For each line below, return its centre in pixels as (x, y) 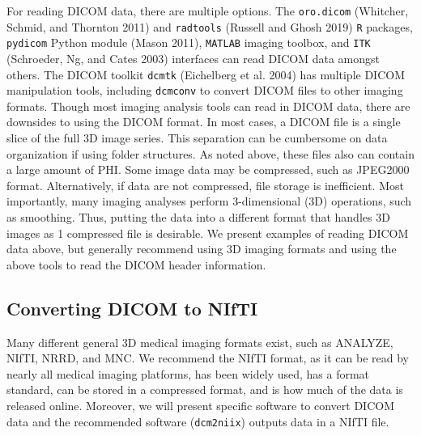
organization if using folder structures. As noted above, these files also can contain (210, 153)
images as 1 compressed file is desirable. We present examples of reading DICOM (208, 233)
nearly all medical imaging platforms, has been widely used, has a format (188, 373)
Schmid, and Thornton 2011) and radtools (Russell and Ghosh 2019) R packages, (210, 26)
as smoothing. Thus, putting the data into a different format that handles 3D (198, 217)
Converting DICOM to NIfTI (132, 308)
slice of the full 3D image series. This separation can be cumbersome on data (197, 138)
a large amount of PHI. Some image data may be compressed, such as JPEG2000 (208, 169)
